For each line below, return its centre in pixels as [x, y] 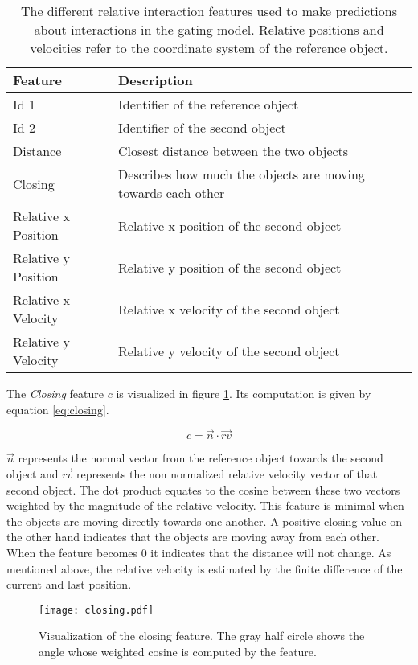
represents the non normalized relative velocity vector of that [227, 474]
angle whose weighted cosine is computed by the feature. [178, 651]
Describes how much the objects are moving [242, 174]
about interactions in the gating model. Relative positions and [209, 29]
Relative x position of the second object [230, 225]
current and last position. [69, 584]
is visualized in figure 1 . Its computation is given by [244, 393]
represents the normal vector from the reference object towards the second [201, 458]
